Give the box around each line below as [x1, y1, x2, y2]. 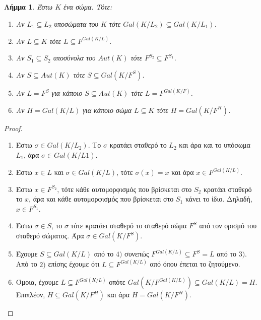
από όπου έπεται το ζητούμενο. [150, 259, 240, 269]
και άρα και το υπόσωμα [179, 140, 250, 150]
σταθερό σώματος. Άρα [16, 230, 84, 241]
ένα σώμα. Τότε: [63, 2, 112, 12]
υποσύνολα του [53, 52, 96, 63]
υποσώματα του [54, 18, 98, 29]
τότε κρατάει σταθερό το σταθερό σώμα [71, 220, 187, 231]
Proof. [4, 122, 23, 133]
